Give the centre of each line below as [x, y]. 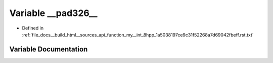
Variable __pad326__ [54, 13]
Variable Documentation [49, 49]
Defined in [33, 28]
